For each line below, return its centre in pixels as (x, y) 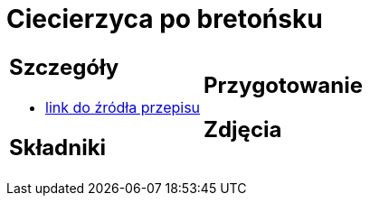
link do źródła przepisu (123, 107)
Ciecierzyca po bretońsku (165, 19)
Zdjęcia (243, 129)
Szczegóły (64, 67)
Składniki (58, 147)
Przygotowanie (283, 85)
